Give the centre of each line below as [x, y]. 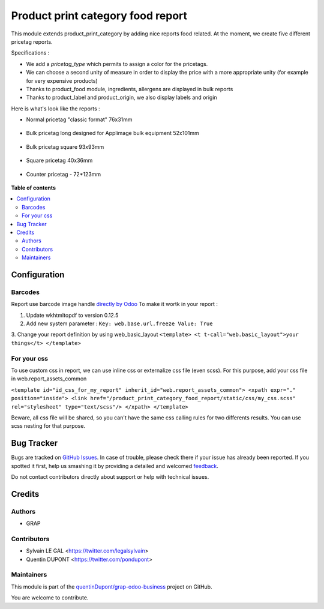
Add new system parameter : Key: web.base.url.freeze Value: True [119, 323]
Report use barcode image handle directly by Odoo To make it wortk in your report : [115, 304]
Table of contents [34, 188]
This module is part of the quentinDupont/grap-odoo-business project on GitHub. [112, 586]
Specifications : [30, 53]
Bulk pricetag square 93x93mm [65, 146]
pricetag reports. [32, 41]
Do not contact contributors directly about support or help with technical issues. [110, 477]
